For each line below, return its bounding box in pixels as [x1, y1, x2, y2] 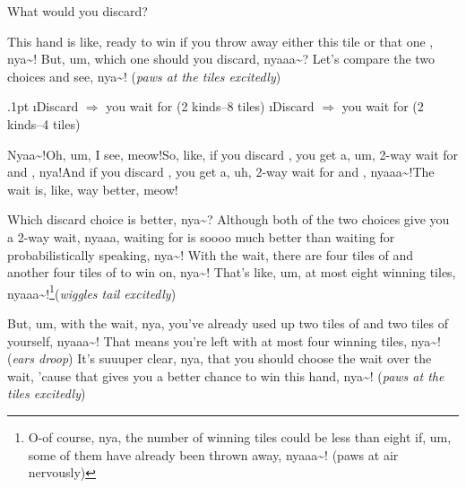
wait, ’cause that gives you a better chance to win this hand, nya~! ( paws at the [7, 366, 444, 385]
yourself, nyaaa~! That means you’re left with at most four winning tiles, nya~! [7, 331, 441, 350]
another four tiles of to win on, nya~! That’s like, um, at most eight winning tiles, [7, 263, 456, 282]
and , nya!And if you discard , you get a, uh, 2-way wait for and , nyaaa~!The [7, 162, 435, 181]
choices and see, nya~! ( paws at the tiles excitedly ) [7, 66, 281, 85]
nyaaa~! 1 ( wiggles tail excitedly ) [7, 281, 177, 302]
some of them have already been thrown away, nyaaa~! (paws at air [28, 445, 399, 464]
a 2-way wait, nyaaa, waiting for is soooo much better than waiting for [7, 227, 395, 246]
